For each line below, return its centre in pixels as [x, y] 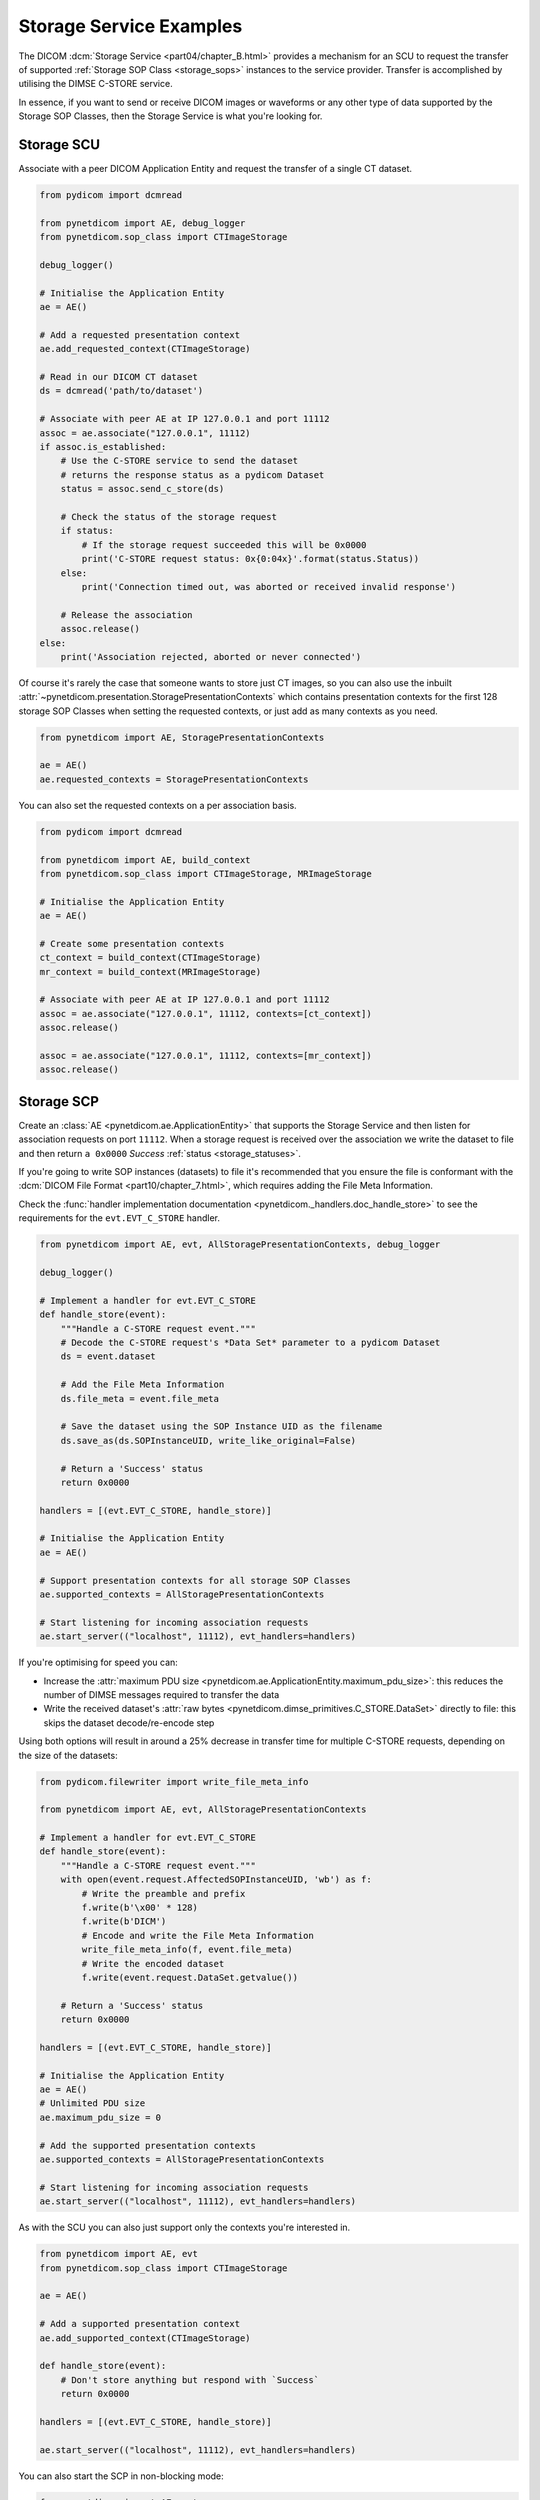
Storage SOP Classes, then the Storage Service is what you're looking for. [170, 116]
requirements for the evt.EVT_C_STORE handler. [119, 1218]
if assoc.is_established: [103, 447]
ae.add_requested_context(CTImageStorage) [145, 349]
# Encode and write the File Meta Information [197, 1935]
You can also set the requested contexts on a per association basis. [157, 805]
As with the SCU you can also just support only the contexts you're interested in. [184, 2227]
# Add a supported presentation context [139, 2324]
